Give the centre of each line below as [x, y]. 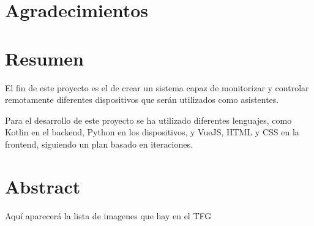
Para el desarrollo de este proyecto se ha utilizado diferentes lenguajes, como [148, 120]
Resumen [44, 58]
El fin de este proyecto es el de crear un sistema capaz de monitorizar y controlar [157, 87]
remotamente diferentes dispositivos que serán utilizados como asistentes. [142, 100]
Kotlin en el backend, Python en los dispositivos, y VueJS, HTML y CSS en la [152, 132]
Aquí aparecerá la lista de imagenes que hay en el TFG [108, 215]
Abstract [43, 186]
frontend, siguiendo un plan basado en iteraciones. [99, 144]
